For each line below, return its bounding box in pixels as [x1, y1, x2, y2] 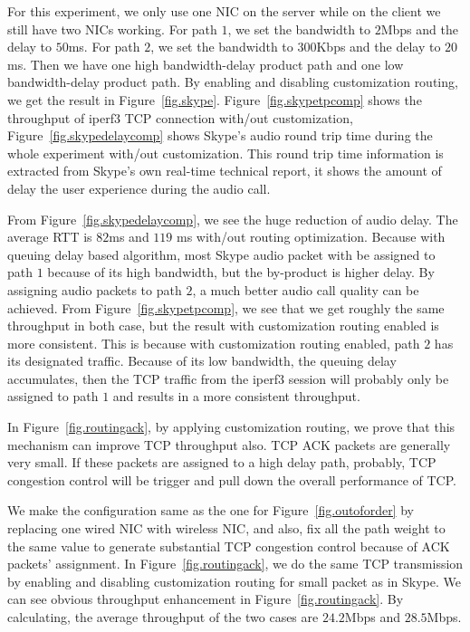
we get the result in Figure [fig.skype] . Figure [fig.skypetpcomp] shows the [7, 90, 422, 109]
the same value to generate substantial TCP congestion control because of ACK [7, 536, 450, 555]
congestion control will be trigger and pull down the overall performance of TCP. [7, 470, 456, 489]
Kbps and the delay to [316, 37, 441, 56]
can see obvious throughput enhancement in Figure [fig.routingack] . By [7, 589, 404, 608]
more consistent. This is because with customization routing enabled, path [7, 333, 420, 352]
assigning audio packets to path [7, 280, 182, 299]
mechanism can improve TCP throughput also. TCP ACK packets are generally [7, 435, 451, 454]
